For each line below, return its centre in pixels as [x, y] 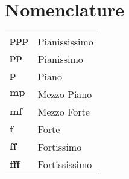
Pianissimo [60, 59]
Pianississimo [65, 42]
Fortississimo [65, 164]
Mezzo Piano [65, 94]
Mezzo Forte [64, 112]
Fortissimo [60, 147]
